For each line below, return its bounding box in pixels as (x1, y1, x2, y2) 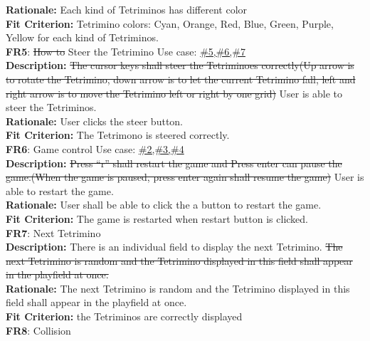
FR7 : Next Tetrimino (6, 225, 101, 240)
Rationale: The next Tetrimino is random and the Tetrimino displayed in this (6, 280, 350, 295)
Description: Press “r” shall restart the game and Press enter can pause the (6, 155, 342, 170)
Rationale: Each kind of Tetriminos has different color (6, 2, 248, 16)
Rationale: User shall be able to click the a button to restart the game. (6, 197, 322, 212)
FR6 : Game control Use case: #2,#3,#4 (6, 141, 184, 156)
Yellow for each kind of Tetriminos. (6, 30, 159, 45)
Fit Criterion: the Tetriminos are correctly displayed (6, 309, 243, 324)
